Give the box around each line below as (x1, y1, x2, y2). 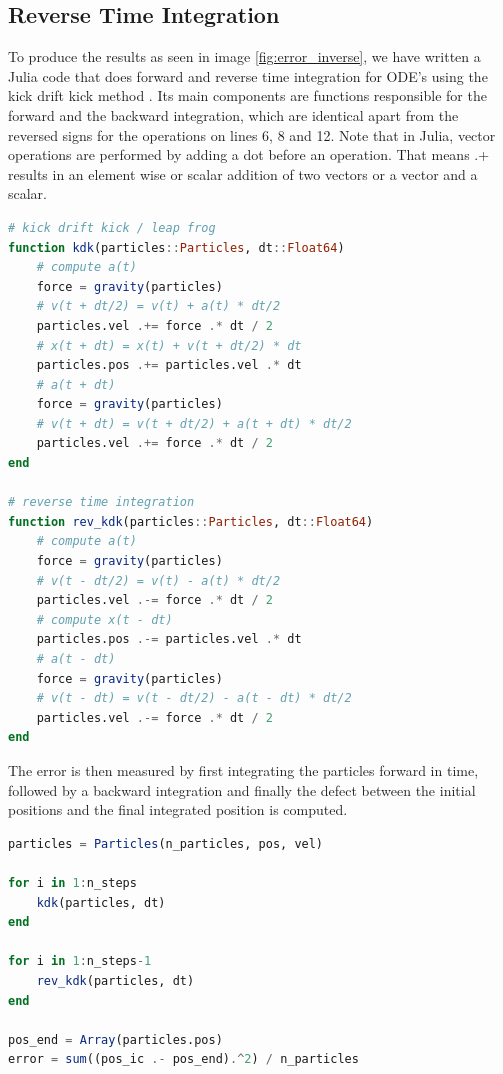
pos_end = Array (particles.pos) (8, 1032, 223, 1047)
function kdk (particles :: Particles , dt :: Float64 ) (8, 240, 345, 255)
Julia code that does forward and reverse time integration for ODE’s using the (8, 65, 488, 86)
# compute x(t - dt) (36, 612, 173, 627)
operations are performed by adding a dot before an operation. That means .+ (8, 144, 490, 165)
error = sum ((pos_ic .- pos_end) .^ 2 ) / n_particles (8, 1052, 359, 1067)
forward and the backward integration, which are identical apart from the (8, 104, 459, 125)
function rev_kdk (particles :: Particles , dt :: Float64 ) (8, 514, 374, 529)
